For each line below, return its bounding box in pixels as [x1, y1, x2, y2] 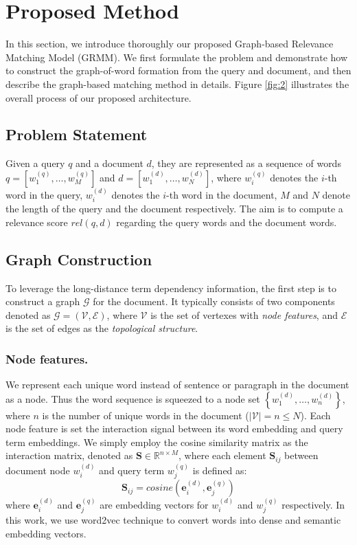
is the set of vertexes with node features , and [150, 307, 338, 322]
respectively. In [281, 497, 345, 511]
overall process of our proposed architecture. [5, 90, 192, 104]
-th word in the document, [166, 187, 277, 201]
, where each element [178, 448, 266, 463]
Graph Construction [5, 248, 152, 269]
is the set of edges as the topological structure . [5, 321, 198, 335]
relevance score [5, 214, 68, 229]
